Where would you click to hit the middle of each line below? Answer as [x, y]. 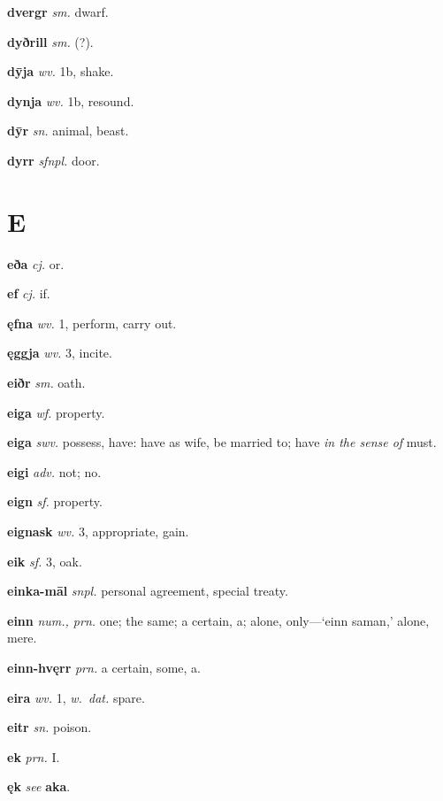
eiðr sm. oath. [46, 383]
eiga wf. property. [56, 412]
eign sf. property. [55, 501]
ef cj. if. [29, 293]
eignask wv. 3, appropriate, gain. [98, 531]
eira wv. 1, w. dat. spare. [76, 697]
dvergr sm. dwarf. [58, 12]
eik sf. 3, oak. [45, 561]
